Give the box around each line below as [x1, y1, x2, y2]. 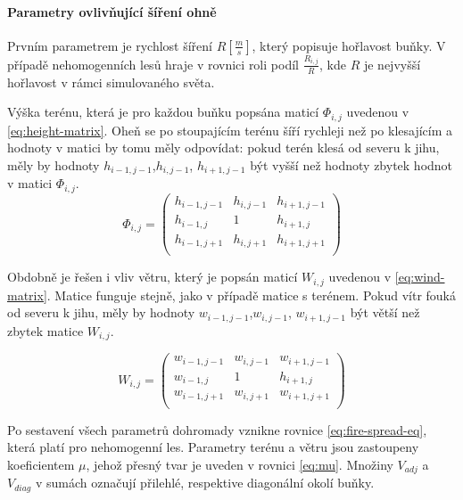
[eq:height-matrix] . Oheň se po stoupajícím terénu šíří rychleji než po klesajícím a [7, 120, 453, 139]
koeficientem [7, 455, 75, 473]
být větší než [350, 303, 420, 322]
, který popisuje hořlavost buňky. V [252, 36, 446, 54]
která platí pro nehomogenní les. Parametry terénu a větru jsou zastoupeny [7, 438, 419, 456]
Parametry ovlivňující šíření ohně [7, 2, 217, 20]
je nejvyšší [363, 54, 421, 73]
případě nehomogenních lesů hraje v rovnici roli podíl [7, 54, 299, 73]
